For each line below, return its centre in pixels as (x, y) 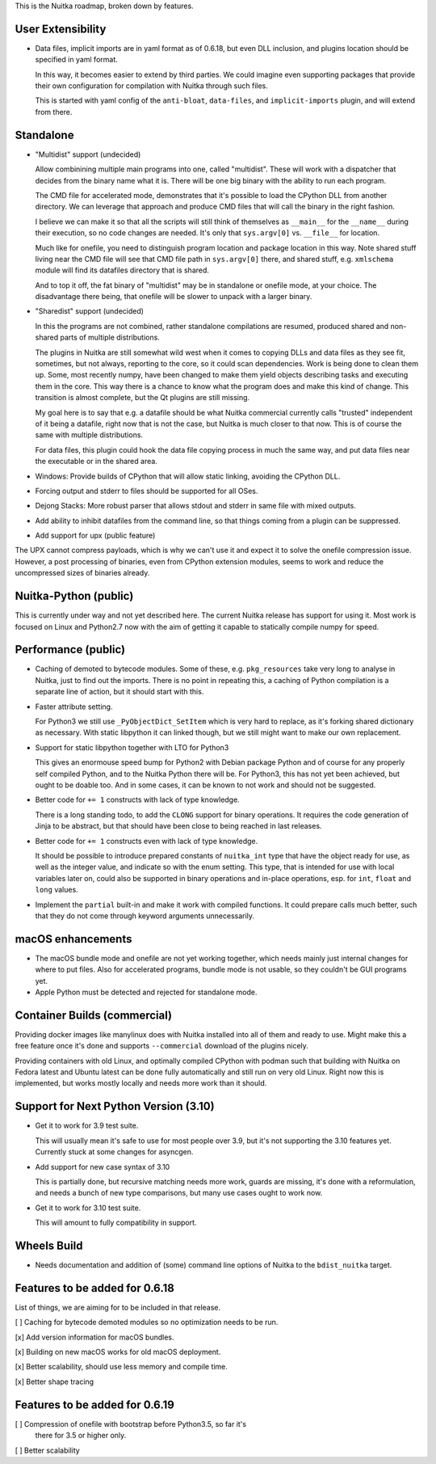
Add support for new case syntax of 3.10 (103, 1167)
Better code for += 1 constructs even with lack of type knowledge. (147, 841)
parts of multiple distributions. (110, 338)
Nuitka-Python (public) (74, 596)
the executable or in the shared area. (96, 462)
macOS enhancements (73, 939)
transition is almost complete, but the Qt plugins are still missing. (143, 398)
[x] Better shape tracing (55, 1382)
